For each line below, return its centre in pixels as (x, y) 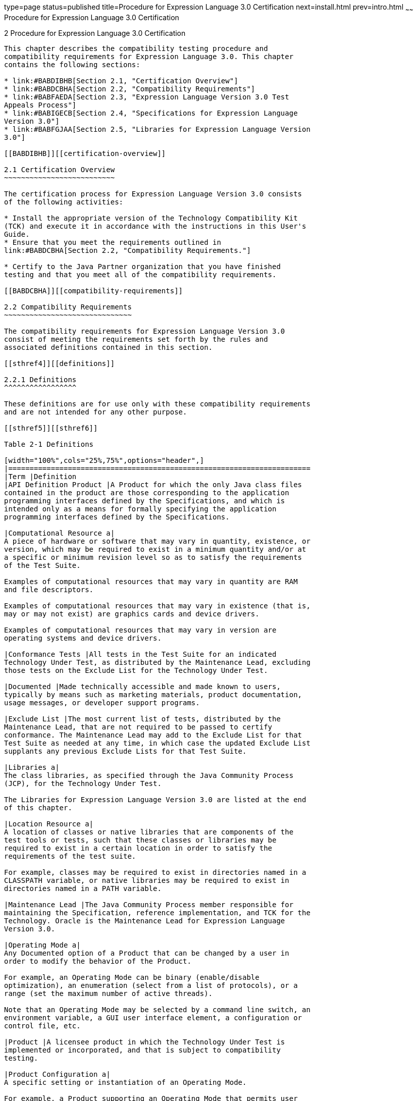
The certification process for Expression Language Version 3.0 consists (153, 194)
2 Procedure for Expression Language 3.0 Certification (95, 33)
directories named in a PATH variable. (83, 888)
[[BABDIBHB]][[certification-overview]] (85, 153)
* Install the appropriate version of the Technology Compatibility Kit (151, 218)
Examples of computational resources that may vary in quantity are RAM (151, 581)
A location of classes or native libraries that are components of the (149, 832)
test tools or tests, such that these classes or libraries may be (140, 840)
